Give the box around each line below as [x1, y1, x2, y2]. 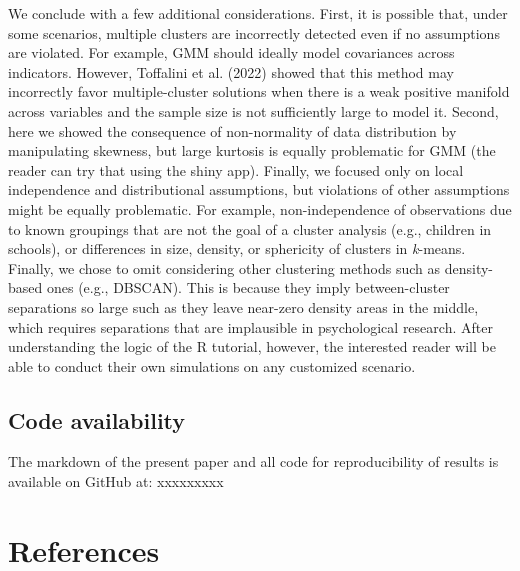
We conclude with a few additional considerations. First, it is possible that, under [8, 3, 508, 23]
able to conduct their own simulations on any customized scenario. [8, 355, 416, 376]
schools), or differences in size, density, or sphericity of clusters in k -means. [8, 238, 466, 259]
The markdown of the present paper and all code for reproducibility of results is [8, 451, 499, 472]
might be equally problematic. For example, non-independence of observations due [8, 198, 512, 219]
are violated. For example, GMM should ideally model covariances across [8, 42, 455, 63]
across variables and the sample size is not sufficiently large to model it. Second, [8, 100, 499, 121]
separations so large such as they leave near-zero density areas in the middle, [8, 296, 479, 317]
